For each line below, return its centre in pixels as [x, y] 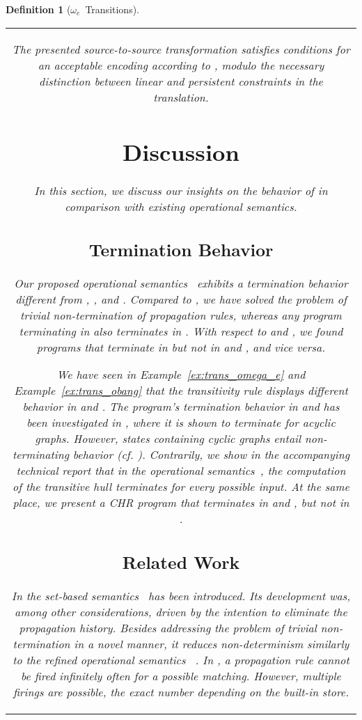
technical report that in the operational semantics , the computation [181, 471]
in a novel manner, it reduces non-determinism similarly [212, 643]
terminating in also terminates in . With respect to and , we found [181, 331]
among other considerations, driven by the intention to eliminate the [181, 611]
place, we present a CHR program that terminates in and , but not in [181, 503]
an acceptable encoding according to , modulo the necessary [181, 65]
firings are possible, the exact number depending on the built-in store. [181, 691]
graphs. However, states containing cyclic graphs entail [168, 439]
